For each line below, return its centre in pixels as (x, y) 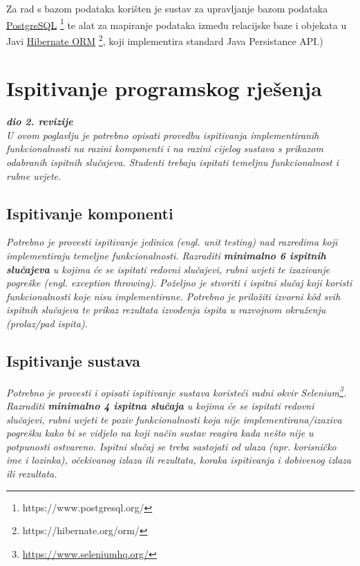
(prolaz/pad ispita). (47, 323)
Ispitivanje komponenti (90, 213)
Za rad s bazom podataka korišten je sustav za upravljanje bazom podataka (167, 8)
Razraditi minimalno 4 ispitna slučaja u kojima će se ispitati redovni (160, 405)
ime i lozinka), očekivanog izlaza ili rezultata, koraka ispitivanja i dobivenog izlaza (179, 460)
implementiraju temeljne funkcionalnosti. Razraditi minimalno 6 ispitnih (166, 255)
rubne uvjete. (34, 175)
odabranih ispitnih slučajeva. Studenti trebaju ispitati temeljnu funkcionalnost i (172, 162)
